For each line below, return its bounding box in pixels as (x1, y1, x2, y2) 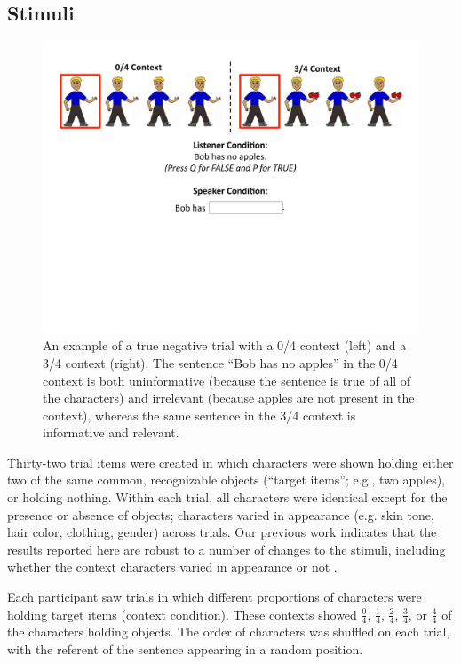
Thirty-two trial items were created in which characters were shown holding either (7, 452, 454, 471)
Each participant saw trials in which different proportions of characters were (7, 588, 422, 606)
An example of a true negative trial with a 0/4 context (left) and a (43, 336, 407, 355)
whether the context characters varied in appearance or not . (7, 557, 338, 576)
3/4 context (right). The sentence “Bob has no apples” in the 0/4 (43, 353, 398, 372)
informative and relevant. (43, 423, 179, 442)
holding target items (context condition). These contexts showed (7, 604, 357, 623)
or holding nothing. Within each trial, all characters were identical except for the (7, 488, 448, 507)
